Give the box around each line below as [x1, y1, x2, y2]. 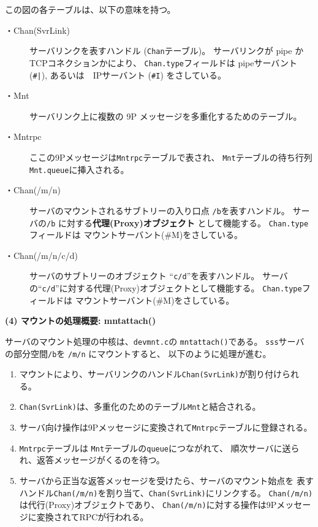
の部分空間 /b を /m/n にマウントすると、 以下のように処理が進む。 [5, 347, 271, 360]
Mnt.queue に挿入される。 [29, 163, 129, 175]
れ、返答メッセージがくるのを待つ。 [19, 453, 165, 466]
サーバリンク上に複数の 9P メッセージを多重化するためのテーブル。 [29, 109, 302, 122]
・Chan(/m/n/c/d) [5, 248, 78, 261]
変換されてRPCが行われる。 [36, 510, 149, 523]
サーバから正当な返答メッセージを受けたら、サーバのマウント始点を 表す [19, 474, 314, 487]
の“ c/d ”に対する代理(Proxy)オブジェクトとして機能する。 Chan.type [29, 282, 302, 294]
